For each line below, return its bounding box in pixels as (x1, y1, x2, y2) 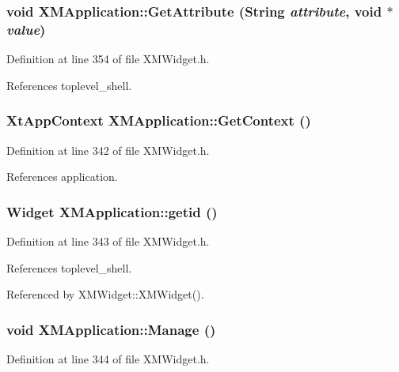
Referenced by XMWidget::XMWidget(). (6, 286, 204, 302)
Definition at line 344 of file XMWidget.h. (6, 350, 210, 366)
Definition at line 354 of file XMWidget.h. (6, 51, 210, 67)
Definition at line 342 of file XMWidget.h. (6, 141, 210, 158)
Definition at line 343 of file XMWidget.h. (6, 232, 210, 249)
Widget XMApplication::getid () (6, 201, 218, 221)
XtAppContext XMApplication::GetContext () (6, 111, 311, 130)
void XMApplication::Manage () (6, 319, 216, 339)
